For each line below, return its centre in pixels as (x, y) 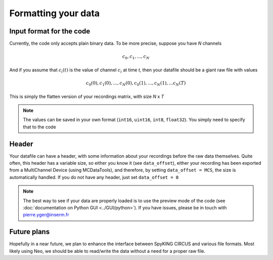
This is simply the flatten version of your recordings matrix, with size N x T (87, 96)
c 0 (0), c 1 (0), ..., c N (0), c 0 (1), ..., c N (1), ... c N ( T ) (136, 84)
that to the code (40, 127)
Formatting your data (55, 13)
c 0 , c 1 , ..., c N (136, 57)
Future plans (30, 232)
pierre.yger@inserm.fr (46, 215)
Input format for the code (50, 31)
